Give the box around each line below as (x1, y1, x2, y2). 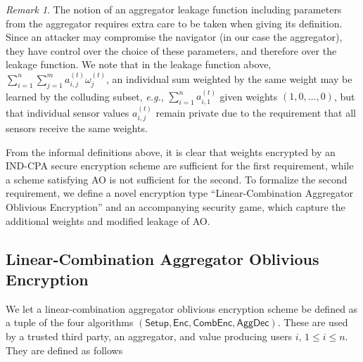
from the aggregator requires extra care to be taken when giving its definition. (6, 15, 343, 30)
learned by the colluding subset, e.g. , (6, 89, 164, 103)
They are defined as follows (6, 342, 123, 357)
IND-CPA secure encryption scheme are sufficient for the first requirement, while (6, 158, 354, 173)
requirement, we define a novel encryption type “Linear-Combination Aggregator (6, 186, 353, 200)
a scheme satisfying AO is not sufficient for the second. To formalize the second (6, 172, 348, 186)
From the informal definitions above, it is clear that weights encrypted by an (6, 144, 336, 159)
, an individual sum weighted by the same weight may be (106, 71, 352, 86)
